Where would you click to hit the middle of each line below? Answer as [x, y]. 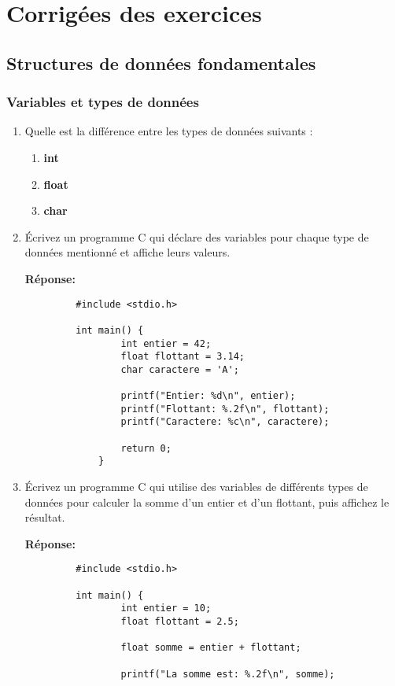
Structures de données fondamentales [161, 63]
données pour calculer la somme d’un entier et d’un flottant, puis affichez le [207, 502]
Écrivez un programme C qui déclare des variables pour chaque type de [197, 236]
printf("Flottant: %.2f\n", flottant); [225, 409]
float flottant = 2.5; [180, 622]
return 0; [146, 448]
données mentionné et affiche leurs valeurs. [127, 252]
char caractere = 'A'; [180, 369]
